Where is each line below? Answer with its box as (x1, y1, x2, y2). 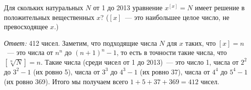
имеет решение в (195, 2, 245, 12)
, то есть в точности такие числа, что (116, 47, 227, 57)
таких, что (185, 37, 216, 48)
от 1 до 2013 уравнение (93, 2, 162, 12)
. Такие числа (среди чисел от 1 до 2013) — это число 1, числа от (40, 56, 239, 67)
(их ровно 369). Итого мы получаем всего (4, 76, 128, 86)
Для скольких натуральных (4, 2, 83, 12)
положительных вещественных (4, 12, 94, 22)
